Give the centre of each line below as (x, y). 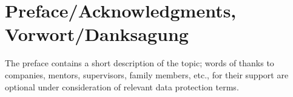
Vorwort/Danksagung (97, 34)
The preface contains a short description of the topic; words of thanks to (140, 63)
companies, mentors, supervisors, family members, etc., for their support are (147, 74)
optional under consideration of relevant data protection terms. (122, 86)
